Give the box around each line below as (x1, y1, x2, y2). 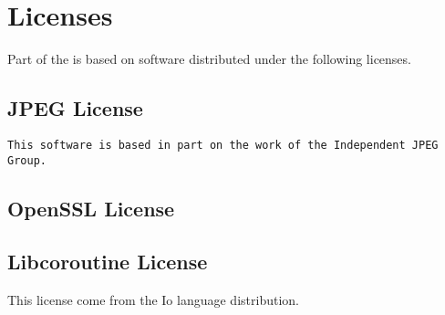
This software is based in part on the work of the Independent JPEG (7, 138, 439, 152)
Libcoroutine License (7, 247, 208, 276)
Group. (7, 153, 47, 167)
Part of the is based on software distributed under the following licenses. (7, 49, 411, 68)
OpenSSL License (7, 194, 175, 222)
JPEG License (7, 94, 143, 122)
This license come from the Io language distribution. (7, 290, 299, 310)
